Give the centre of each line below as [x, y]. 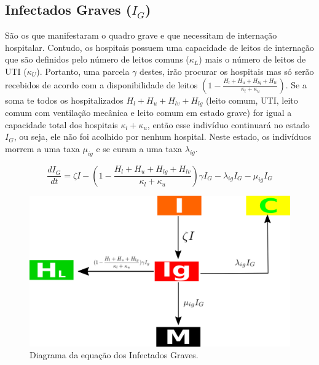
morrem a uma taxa [42, 148]
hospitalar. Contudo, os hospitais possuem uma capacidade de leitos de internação [159, 47]
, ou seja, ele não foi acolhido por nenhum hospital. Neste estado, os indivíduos [163, 136]
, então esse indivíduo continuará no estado [228, 124]
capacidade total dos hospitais [61, 124]
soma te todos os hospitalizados [64, 100]
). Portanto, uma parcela [83, 71]
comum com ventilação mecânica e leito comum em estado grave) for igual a [148, 113]
